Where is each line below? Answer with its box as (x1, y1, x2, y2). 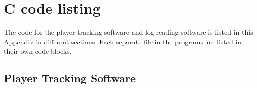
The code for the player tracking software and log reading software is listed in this (4, 27, 253, 37)
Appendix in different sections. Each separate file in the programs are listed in (4, 36, 242, 46)
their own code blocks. (4, 46, 72, 56)
